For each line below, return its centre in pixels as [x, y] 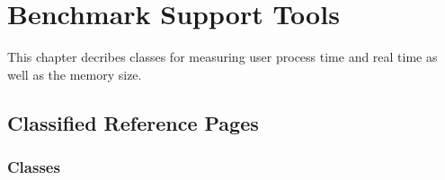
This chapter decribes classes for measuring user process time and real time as [222, 57]
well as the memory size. [75, 74]
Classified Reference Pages [133, 122]
